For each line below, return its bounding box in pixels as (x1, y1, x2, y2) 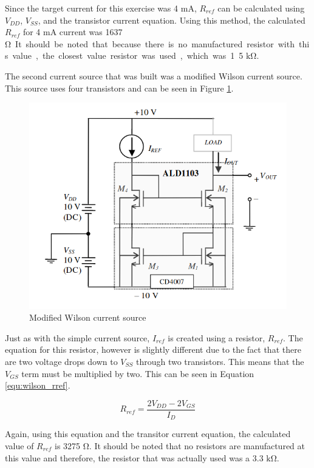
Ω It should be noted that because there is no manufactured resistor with (5, 37, 295, 50)
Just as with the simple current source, (5, 331, 150, 344)
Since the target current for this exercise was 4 (5, 2, 179, 14)
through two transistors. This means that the (135, 355, 304, 368)
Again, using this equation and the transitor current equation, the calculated (5, 427, 291, 440)
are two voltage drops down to (5, 355, 118, 368)
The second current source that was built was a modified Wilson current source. (5, 69, 302, 82)
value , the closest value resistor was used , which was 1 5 (12, 49, 244, 62)
